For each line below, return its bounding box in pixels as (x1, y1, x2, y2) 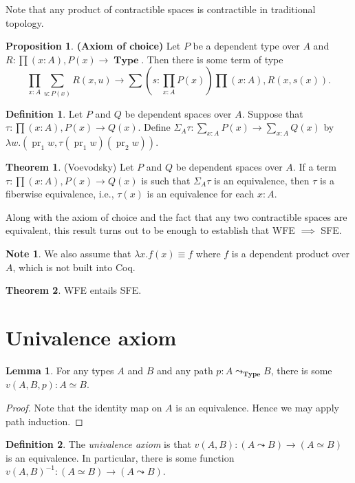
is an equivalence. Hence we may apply (175, 400, 339, 415)
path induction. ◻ (6, 414, 83, 428)
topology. (6, 15, 44, 30)
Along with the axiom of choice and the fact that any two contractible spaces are (6, 209, 347, 224)
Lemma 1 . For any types (6, 363, 114, 377)
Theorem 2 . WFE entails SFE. (6, 283, 142, 297)
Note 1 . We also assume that (6, 246, 131, 261)
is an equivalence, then (213, 173, 310, 187)
